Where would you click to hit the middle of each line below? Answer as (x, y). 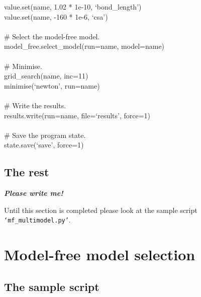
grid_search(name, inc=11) (46, 76)
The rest (27, 172)
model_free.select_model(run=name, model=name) (84, 46)
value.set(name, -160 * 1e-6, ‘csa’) (56, 16)
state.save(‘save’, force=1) (44, 145)
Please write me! (34, 193)
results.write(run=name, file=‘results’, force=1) (77, 115)
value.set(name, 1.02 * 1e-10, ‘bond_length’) (73, 7)
